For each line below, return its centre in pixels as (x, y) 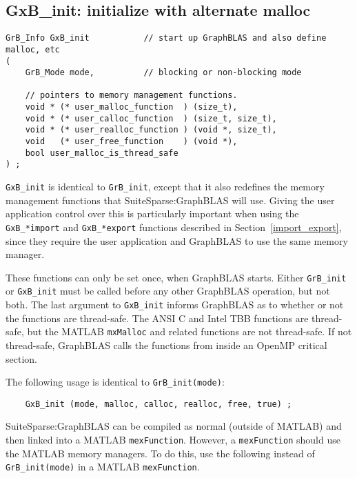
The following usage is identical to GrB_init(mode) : (115, 382)
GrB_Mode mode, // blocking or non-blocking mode (163, 73)
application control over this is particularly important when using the (152, 213)
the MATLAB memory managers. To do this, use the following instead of (160, 453)
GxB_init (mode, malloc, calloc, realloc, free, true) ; (159, 404)
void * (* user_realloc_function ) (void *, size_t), (151, 130)
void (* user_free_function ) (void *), (131, 142)
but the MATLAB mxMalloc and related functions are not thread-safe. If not (190, 331)
